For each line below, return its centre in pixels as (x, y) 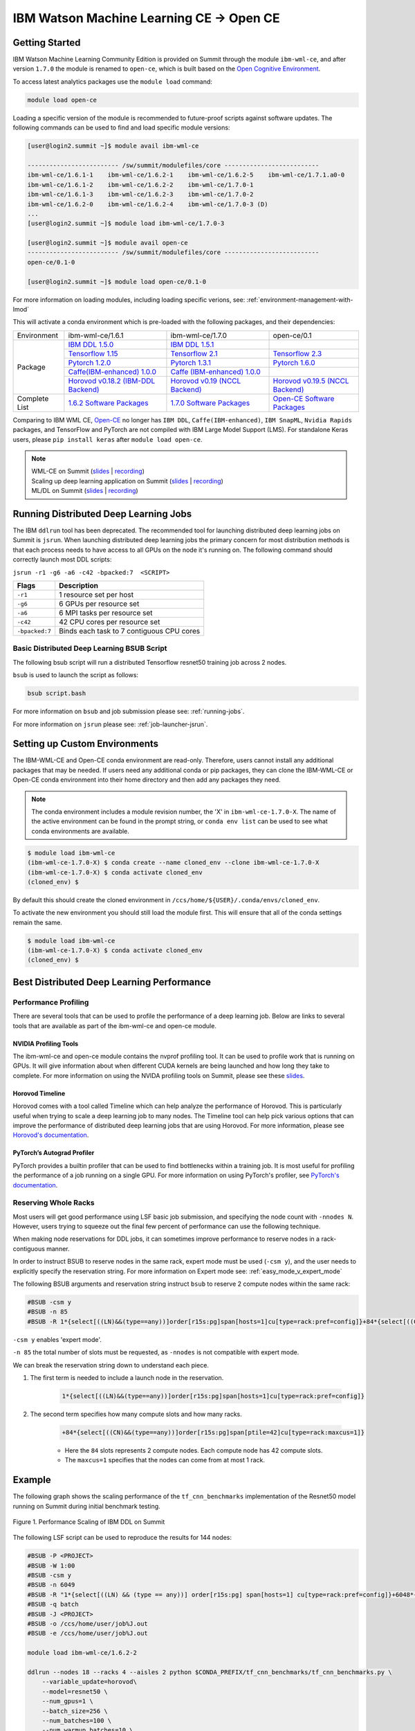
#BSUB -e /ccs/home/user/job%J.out (87, 1633)
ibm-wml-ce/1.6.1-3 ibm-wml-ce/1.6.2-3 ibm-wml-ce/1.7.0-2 (140, 195)
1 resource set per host (96, 595)
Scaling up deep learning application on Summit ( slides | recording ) (128, 481)
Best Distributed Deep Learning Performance (112, 982)
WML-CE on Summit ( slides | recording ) (88, 472)
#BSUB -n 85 (48, 1312)
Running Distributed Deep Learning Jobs (102, 513)
